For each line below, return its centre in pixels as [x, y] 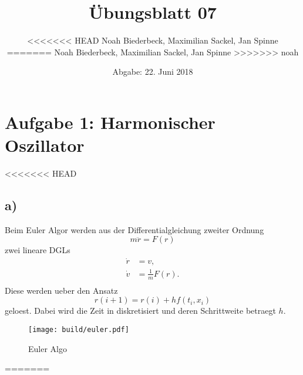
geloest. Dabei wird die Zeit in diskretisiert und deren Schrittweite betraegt [140, 311]
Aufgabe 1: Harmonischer [110, 122]
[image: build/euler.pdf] [79, 329]
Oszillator [45, 145]
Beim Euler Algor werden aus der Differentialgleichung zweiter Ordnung [134, 229]
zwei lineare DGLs [38, 250]
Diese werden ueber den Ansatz [61, 290]
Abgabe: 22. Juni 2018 [153, 72]
